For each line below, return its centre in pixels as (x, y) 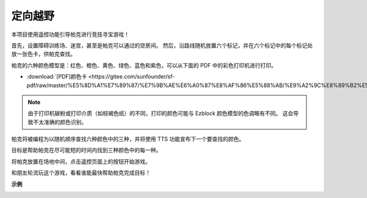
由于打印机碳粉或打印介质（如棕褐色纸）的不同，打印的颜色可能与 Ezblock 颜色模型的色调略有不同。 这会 (161, 113)
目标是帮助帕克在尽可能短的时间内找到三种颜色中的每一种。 (86, 150)
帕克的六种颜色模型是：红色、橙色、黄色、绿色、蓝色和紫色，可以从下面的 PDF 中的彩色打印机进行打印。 (144, 65)
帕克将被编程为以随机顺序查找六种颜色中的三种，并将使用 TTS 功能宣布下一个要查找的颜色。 (128, 139)
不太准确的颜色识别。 (60, 122)
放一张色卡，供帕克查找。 (43, 54)
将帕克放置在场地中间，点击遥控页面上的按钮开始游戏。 (81, 161)
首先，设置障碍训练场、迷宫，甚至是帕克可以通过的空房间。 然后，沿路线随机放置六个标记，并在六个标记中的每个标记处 (162, 45)
